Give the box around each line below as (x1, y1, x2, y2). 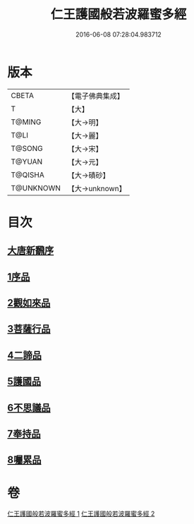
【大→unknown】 (67, 183, 126, 193)
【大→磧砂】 (67, 170, 110, 180)
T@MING (11, 117, 42, 127)
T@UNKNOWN (11, 183, 61, 193)
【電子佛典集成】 (67, 91, 125, 101)
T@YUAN (11, 157, 43, 166)
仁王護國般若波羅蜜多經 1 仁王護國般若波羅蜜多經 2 (7, 509, 155, 518)
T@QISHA (11, 170, 44, 180)
